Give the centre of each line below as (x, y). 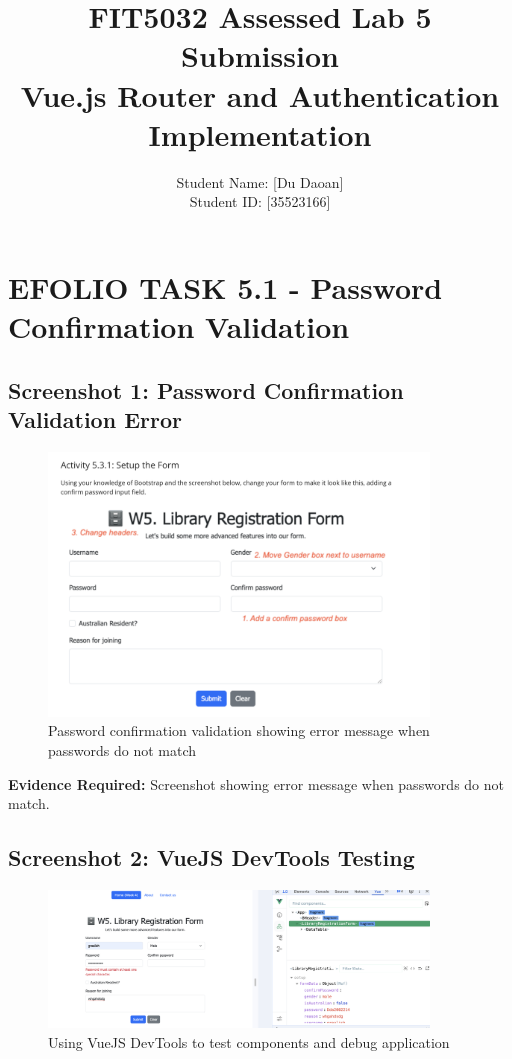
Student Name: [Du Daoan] (260, 181)
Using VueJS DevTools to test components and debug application (249, 1041)
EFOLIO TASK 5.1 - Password (225, 286)
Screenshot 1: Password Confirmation (206, 389)
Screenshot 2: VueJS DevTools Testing (211, 857)
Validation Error (95, 419)
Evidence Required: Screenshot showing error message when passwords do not (256, 783)
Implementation (260, 133)
